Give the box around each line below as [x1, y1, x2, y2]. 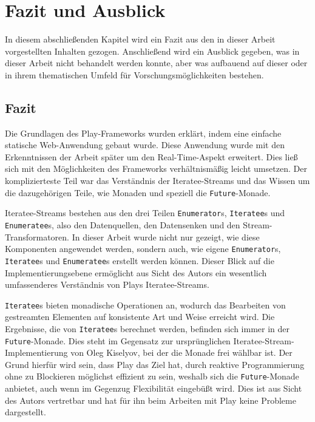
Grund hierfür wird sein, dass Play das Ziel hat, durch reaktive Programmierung [5, 358, 305, 370]
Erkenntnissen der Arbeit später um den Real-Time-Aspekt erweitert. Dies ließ [5, 150, 298, 163]
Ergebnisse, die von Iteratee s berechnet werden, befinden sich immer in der [5, 322, 290, 335]
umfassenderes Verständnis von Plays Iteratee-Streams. [5, 278, 209, 291]
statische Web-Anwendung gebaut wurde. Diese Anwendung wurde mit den [5, 138, 285, 151]
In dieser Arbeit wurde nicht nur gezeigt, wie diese [72, 230, 260, 243]
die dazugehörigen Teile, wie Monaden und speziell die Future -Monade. [5, 186, 271, 199]
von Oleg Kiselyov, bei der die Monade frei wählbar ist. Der [70, 346, 293, 359]
